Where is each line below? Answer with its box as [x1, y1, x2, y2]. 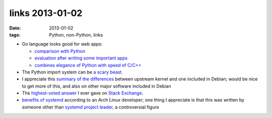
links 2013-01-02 [9, 7, 83, 18]
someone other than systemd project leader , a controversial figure [22, 104, 160, 110]
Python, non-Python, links [49, 31, 103, 37]
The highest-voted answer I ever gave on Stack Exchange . [22, 90, 144, 96]
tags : [9, 31, 21, 37]
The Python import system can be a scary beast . [22, 69, 123, 75]
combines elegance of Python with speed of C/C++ [34, 62, 142, 68]
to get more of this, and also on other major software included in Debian [22, 83, 171, 89]
